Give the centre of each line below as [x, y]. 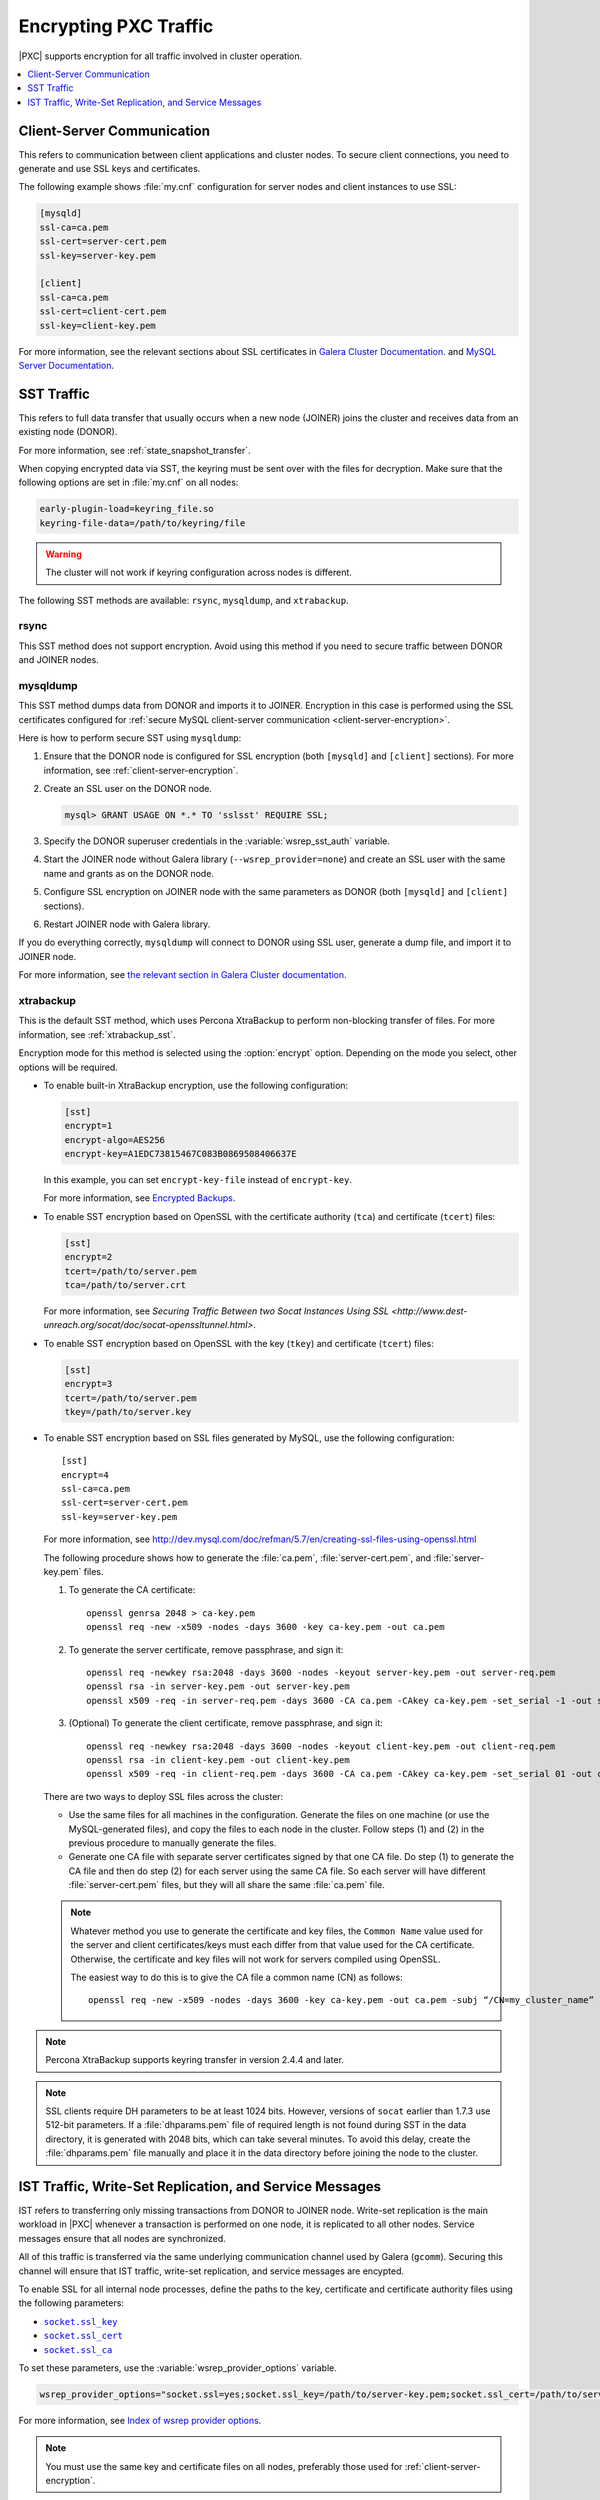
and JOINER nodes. [58, 660]
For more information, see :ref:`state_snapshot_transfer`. [134, 450]
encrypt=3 [88, 1384]
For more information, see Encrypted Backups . [139, 1198]
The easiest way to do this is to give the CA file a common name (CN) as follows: [237, 1977]
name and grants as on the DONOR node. [129, 873]
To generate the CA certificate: [132, 1590]
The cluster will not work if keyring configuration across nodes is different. [198, 572]
